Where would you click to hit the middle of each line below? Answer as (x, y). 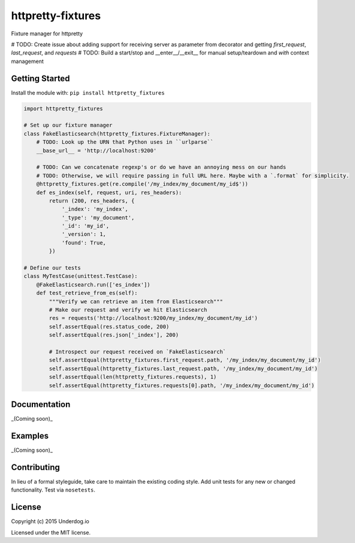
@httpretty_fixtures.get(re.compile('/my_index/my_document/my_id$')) (142, 184)
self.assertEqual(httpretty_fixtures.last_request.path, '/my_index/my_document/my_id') (183, 368)
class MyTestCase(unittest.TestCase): (81, 276)
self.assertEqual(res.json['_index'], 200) (114, 335)
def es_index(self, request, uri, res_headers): (109, 192)
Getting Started (40, 78)
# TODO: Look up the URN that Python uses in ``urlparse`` (125, 142)
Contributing (35, 467)
